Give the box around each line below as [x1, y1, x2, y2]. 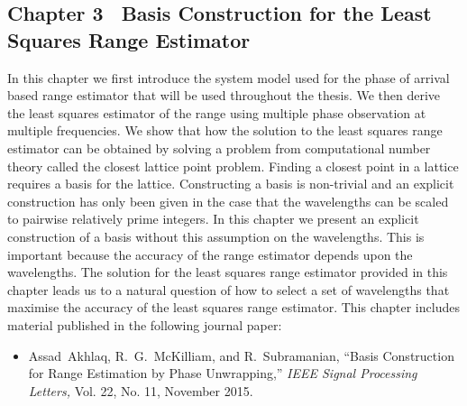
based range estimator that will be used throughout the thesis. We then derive [7, 86, 441, 105]
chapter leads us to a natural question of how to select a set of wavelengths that [7, 280, 450, 299]
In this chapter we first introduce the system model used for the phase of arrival [7, 68, 450, 87]
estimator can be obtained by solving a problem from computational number [7, 138, 431, 157]
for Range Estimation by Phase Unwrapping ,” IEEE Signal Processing [28, 364, 417, 383]
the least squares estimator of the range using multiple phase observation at [7, 103, 426, 122]
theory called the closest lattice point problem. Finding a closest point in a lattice [7, 156, 459, 175]
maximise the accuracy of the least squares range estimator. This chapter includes [7, 298, 460, 317]
